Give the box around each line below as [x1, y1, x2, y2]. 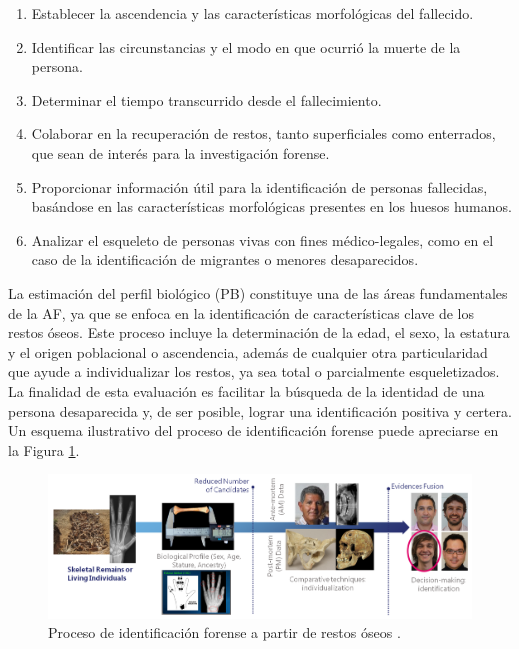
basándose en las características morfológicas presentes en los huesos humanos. [31, 196, 512, 217]
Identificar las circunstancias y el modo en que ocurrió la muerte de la [31, 36, 461, 57]
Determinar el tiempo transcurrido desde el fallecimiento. [31, 89, 382, 110]
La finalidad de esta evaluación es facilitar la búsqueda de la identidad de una [8, 380, 485, 401]
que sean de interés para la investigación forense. [31, 142, 330, 163]
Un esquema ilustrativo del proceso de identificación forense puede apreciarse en [8, 420, 499, 441]
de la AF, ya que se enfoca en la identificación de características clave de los [8, 302, 475, 323]
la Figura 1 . [8, 439, 80, 460]
